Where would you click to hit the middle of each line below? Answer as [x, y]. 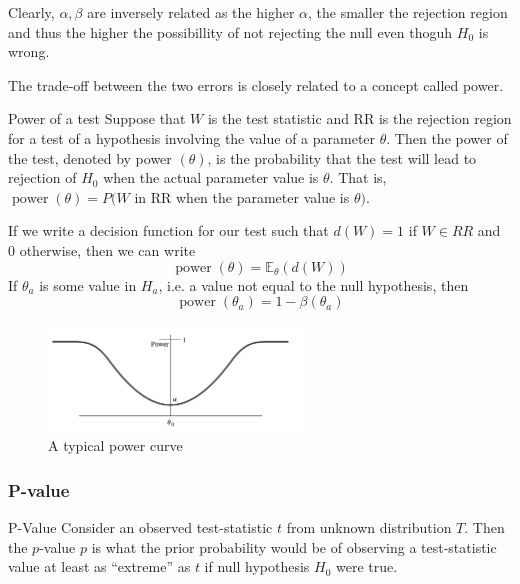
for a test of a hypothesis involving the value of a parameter [192, 137]
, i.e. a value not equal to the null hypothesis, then [313, 284]
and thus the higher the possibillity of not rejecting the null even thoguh [230, 31]
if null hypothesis [257, 566]
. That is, [358, 177]
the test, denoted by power [90, 157]
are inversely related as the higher [191, 12]
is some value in [88, 284]
